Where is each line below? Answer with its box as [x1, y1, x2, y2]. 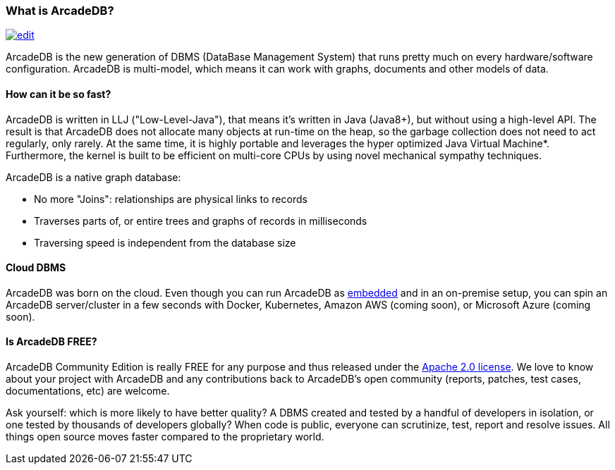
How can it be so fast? [6, 87, 111, 100]
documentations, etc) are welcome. [6, 385, 170, 397]
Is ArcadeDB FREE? [6, 335, 97, 348]
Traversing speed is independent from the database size [34, 236, 296, 249]
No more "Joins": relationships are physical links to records [34, 192, 307, 205]
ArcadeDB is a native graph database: [6, 171, 181, 183]
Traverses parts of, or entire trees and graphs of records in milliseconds [34, 214, 367, 227]
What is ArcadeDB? [6, 4, 114, 18]
